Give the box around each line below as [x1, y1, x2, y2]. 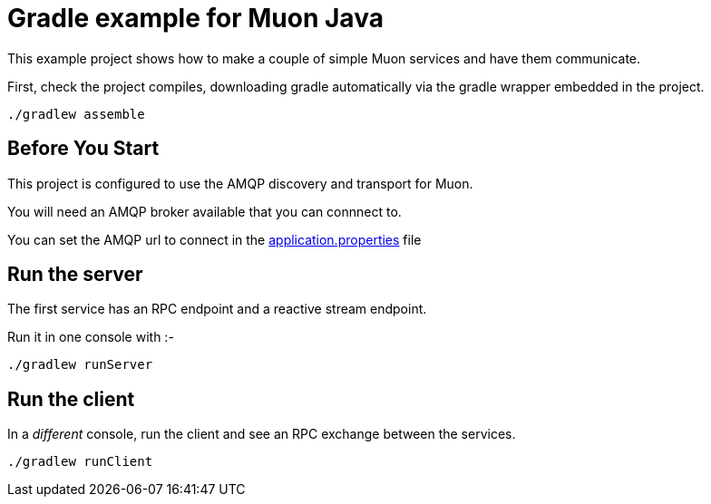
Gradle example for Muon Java [7, 3, 384, 34]
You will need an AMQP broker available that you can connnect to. [7, 203, 402, 219]
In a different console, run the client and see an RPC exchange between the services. [7, 426, 516, 442]
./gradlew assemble [7, 106, 145, 121]
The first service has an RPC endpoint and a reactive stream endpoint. [7, 301, 427, 317]
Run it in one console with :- [7, 329, 174, 345]
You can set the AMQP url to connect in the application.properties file [7, 231, 422, 247]
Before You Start [7, 137, 160, 160]
